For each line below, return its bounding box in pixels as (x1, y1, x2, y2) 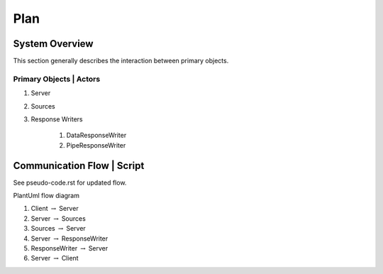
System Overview (13, 38, 94, 50)
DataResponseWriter (66, 131, 127, 140)
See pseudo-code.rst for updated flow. (13, 178, 127, 187)
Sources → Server (30, 224, 87, 233)
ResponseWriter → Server (30, 244, 109, 253)
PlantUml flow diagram (13, 192, 79, 200)
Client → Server (30, 204, 79, 213)
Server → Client (30, 254, 79, 263)
